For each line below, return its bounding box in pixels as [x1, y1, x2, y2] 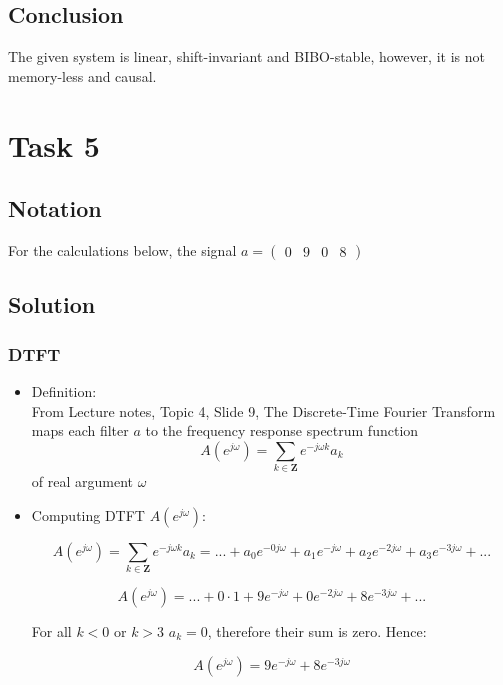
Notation [8, 193, 102, 224]
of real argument [31, 471, 133, 492]
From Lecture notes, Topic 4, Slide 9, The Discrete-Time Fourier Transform [31, 400, 496, 421]
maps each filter [31, 420, 129, 441]
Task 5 [8, 124, 100, 165]
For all [31, 621, 72, 641]
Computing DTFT [31, 504, 145, 525]
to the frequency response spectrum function [145, 420, 419, 441]
